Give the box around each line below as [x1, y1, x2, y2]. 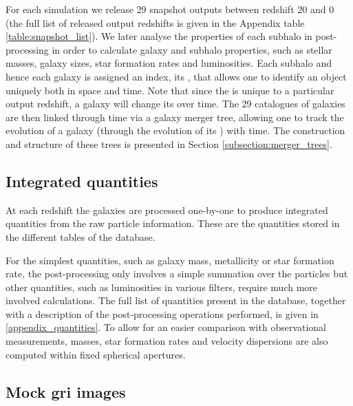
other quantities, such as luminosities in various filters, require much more [6, 279, 318, 294]
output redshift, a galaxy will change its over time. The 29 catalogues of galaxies [6, 96, 345, 111]
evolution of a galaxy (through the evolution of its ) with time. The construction [6, 123, 345, 138]
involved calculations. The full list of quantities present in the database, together [6, 293, 346, 308]
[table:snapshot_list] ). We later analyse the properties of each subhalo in [6, 29, 312, 43]
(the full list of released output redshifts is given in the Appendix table [6, 15, 305, 30]
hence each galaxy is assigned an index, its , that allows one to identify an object [6, 69, 347, 83]
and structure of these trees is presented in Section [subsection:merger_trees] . [6, 136, 332, 151]
